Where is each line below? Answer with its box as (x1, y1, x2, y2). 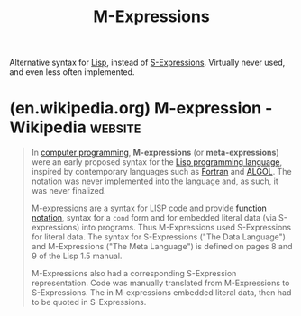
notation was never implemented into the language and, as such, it (31, 176, 278, 186)
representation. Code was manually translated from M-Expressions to (31, 277, 290, 289)
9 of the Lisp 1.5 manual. (31, 250, 123, 262)
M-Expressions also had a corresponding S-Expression (31, 268, 237, 279)
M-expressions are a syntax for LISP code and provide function (31, 203, 268, 213)
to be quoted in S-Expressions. (31, 297, 147, 308)
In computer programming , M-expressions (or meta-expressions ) (31, 147, 279, 158)
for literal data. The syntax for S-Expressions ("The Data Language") (31, 231, 287, 242)
